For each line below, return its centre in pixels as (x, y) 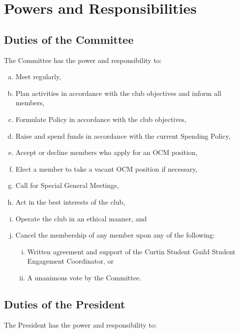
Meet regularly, (38, 76)
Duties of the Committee (69, 39)
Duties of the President (65, 304)
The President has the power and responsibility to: (80, 324)
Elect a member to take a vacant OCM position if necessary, (106, 168)
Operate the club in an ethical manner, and (81, 218)
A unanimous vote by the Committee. (84, 277)
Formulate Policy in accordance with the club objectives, (101, 119)
